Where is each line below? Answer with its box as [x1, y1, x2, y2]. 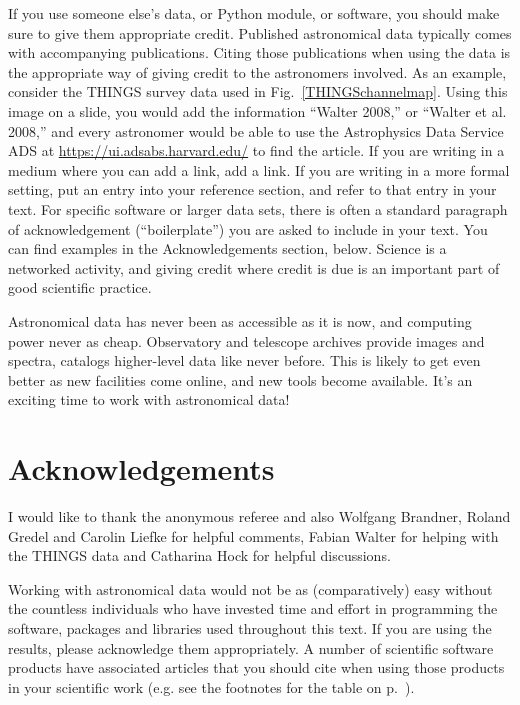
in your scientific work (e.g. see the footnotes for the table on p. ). [8, 676, 415, 697]
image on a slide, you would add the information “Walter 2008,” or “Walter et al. [8, 100, 507, 121]
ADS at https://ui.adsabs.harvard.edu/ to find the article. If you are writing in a [8, 140, 505, 161]
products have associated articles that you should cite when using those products [8, 657, 505, 678]
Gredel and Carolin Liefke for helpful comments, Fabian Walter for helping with [8, 525, 499, 546]
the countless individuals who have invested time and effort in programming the [8, 598, 498, 619]
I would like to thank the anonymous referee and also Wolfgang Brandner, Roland [8, 506, 511, 526]
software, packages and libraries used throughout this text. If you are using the [8, 617, 492, 638]
